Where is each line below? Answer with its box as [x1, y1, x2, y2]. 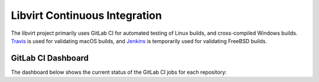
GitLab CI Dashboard [11, 53, 89, 63]
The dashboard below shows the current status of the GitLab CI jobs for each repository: [11, 68, 227, 76]
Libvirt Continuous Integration [11, 9, 162, 22]
